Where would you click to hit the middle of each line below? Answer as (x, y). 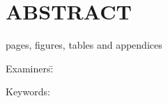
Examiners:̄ (30, 68)
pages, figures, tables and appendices (84, 45)
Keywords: (28, 92)
